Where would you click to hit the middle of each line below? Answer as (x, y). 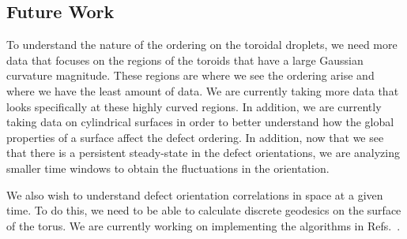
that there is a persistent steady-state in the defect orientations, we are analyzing (203, 153)
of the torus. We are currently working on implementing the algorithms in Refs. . (203, 225)
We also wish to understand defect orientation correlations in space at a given (195, 194)
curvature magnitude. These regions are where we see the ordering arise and (190, 75)
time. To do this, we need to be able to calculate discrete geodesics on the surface (204, 210)
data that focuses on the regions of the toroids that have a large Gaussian (185, 60)
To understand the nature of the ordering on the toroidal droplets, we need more (202, 45)
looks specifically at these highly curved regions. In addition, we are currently (194, 106)
